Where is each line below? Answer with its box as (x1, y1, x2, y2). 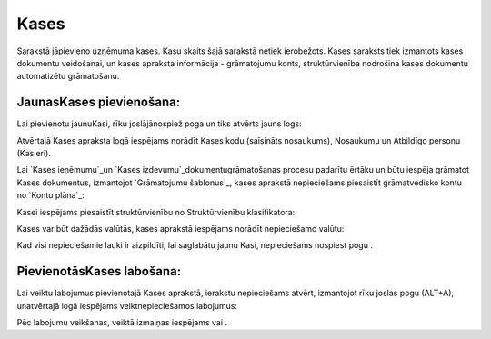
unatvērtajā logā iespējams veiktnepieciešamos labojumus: (16, 300, 238, 311)
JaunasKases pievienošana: (16, 95, 181, 110)
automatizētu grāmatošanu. (16, 71, 120, 82)
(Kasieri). (16, 148, 52, 159)
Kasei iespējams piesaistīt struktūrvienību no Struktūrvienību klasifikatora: (16, 206, 296, 217)
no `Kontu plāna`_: (16, 190, 85, 201)
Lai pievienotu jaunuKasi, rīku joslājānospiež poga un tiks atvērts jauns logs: (16, 118, 302, 129)
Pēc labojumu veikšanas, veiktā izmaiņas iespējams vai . (16, 317, 227, 328)
